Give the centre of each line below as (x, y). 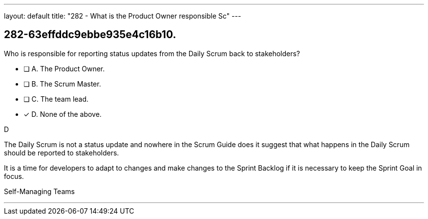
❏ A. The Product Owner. (64, 68)
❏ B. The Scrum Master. (62, 84)
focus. (14, 176)
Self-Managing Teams (39, 191)
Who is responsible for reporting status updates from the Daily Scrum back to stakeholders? (152, 53)
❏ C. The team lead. (56, 99)
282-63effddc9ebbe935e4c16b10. (90, 35)
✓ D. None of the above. (63, 114)
